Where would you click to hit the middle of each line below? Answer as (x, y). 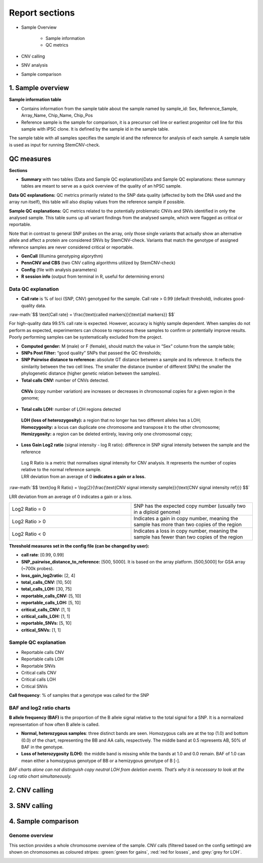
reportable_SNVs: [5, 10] (46, 623)
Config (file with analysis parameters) (59, 269)
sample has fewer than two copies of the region (188, 537)
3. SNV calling (31, 806)
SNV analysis (35, 65)
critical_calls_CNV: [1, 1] (46, 610)
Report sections (42, 13)
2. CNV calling (31, 790)
